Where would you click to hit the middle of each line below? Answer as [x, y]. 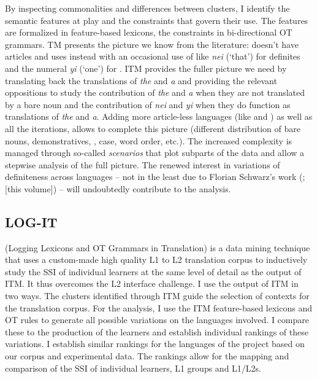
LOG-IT [31, 221]
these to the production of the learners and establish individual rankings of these [157, 331]
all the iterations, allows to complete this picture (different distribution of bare [153, 128]
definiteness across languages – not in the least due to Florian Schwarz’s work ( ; [155, 177]
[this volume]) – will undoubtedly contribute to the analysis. [118, 188]
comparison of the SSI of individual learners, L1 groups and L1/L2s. [133, 368]
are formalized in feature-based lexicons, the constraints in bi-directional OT [149, 32]
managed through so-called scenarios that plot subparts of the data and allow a [155, 153]
